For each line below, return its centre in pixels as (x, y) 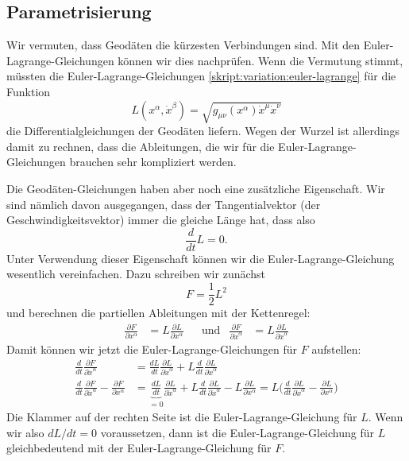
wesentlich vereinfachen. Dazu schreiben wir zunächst (136, 274)
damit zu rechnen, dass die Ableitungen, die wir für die (141, 146)
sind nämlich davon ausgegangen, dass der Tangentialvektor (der (164, 204)
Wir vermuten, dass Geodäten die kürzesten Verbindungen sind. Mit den (183, 45)
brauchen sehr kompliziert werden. (153, 162)
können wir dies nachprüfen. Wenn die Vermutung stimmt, (260, 60)
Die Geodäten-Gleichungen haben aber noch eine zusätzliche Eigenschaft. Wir (196, 189)
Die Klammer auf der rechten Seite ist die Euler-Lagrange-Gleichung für (182, 417)
